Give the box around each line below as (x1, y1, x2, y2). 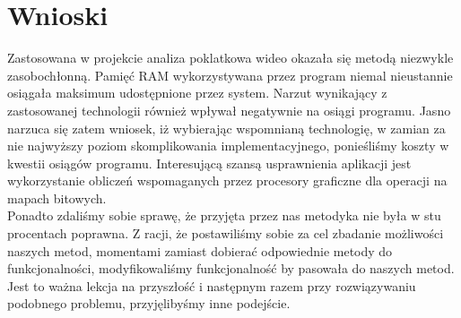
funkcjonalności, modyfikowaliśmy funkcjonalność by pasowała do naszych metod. (7, 259, 455, 278)
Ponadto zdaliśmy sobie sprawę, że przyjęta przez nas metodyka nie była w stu (7, 206, 441, 225)
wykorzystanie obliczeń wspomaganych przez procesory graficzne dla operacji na (7, 171, 448, 190)
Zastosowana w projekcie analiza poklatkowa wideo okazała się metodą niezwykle (7, 48, 454, 67)
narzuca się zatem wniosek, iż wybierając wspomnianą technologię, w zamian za (7, 118, 446, 137)
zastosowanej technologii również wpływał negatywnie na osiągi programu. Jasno (7, 100, 451, 119)
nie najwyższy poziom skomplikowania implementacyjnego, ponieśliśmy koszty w (7, 136, 449, 155)
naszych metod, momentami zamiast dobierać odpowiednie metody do (7, 241, 393, 260)
